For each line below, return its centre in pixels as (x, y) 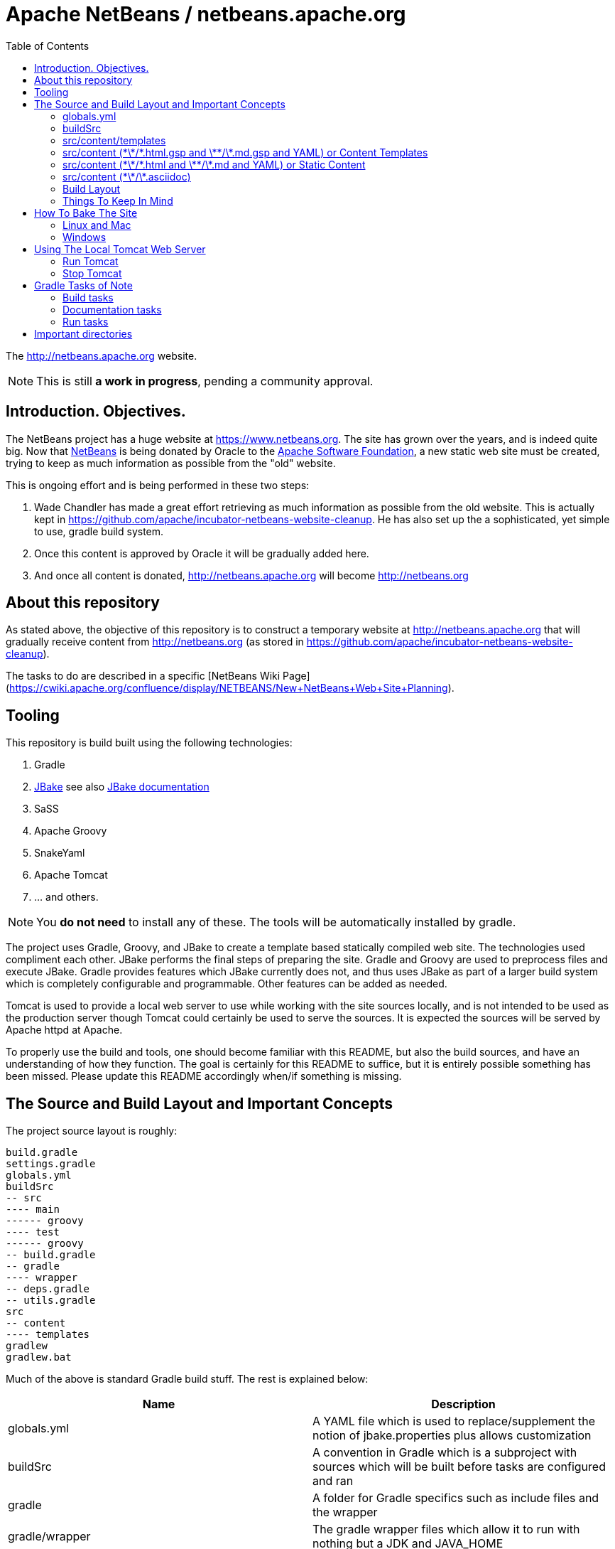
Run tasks (86, 321)
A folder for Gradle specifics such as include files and (456, 1498)
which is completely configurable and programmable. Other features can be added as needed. (227, 984)
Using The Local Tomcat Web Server (120, 249)
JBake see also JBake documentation (122, 787)
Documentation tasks (112, 309)
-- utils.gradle (51, 1301)
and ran (333, 1481)
